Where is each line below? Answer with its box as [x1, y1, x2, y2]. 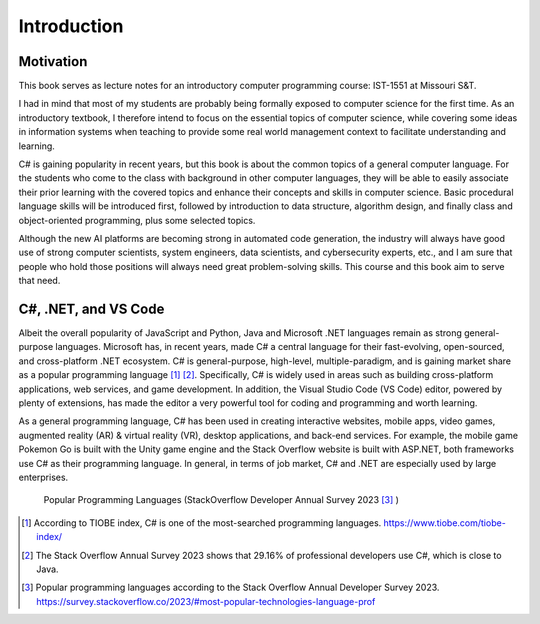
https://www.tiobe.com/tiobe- [383, 516, 507, 529]
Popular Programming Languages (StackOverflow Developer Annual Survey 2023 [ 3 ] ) [43, 494, 400, 506]
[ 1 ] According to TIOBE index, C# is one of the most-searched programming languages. [21, 516, 382, 529]
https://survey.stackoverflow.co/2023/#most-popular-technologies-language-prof [36, 595, 376, 607]
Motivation [18, 53, 88, 70]
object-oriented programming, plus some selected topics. [18, 214, 256, 226]
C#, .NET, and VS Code [18, 300, 165, 317]
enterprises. [18, 471, 69, 483]
